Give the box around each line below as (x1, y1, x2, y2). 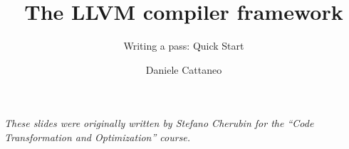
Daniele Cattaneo (145, 62, 222, 77)
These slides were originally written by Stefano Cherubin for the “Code (4, 116, 314, 131)
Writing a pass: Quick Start (123, 38, 244, 53)
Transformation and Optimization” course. (4, 129, 191, 144)
